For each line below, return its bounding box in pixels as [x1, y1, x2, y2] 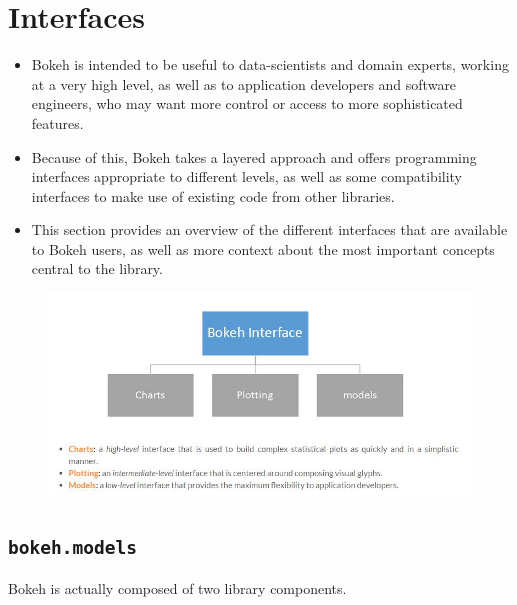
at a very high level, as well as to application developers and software [31, 73, 457, 94]
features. [31, 112, 84, 133]
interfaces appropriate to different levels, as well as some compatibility [31, 166, 463, 187]
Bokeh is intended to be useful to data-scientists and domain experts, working [31, 54, 509, 75]
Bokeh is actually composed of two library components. [8, 577, 347, 598]
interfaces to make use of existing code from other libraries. [31, 185, 395, 206]
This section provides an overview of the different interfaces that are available [31, 219, 508, 240]
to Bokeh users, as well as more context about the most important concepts [31, 238, 495, 259]
